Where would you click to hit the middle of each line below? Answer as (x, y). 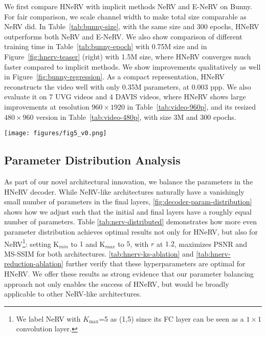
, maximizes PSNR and (210, 244)
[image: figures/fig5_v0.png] (56, 133)
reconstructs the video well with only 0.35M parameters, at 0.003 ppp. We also (128, 86)
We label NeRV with (48, 318)
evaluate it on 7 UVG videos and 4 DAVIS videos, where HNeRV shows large (125, 97)
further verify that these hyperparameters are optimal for (156, 264)
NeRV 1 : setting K (32, 243)
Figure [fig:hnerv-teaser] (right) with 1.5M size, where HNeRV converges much (128, 56)
